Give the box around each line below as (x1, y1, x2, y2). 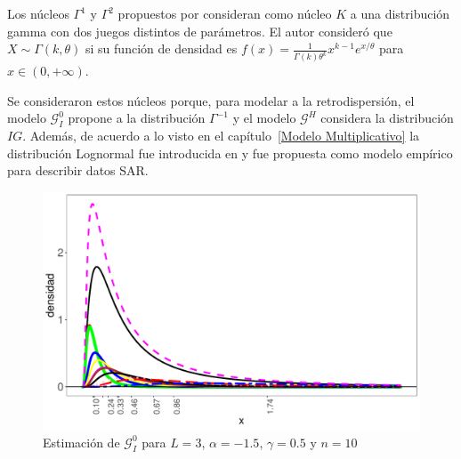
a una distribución (350, 4, 450, 22)
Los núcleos (7, 4, 69, 22)
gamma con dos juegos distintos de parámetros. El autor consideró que (7, 21, 392, 40)
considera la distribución (320, 109, 454, 127)
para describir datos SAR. (7, 161, 149, 180)
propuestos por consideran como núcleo (117, 4, 332, 22)
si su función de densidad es (85, 39, 238, 58)
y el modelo (232, 109, 296, 127)
